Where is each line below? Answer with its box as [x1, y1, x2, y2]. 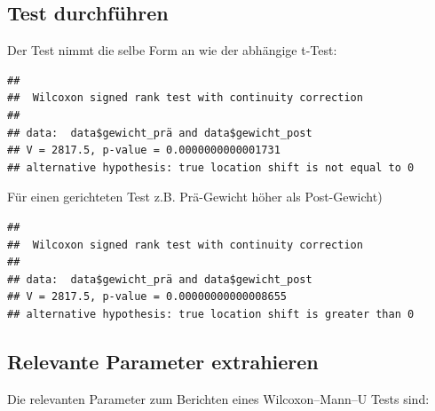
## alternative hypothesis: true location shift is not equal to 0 [7, 161, 415, 174]
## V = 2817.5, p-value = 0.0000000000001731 [7, 144, 281, 157]
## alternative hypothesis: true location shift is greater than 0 [7, 307, 415, 320]
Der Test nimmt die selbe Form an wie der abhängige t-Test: [7, 41, 337, 59]
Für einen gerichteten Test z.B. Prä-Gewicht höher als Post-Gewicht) [7, 187, 383, 206]
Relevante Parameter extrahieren [7, 347, 319, 375]
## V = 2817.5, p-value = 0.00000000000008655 [7, 290, 287, 304]
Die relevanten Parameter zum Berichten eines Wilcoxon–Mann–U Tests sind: [7, 389, 430, 407]
